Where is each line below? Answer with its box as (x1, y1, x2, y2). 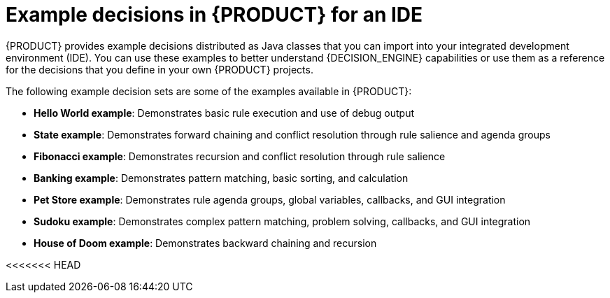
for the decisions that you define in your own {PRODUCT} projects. (6, 63, 313, 76)
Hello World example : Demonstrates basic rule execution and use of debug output (34, 106, 415, 119)
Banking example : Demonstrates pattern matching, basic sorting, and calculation (34, 171, 409, 184)
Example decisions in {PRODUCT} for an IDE (6, 3, 423, 27)
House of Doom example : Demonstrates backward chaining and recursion (34, 236, 377, 249)
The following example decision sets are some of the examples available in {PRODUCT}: (6, 85, 412, 97)
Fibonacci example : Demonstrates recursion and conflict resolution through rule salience (34, 150, 446, 162)
